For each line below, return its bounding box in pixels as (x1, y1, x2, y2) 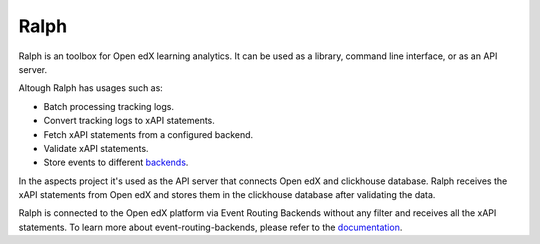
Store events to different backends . (43, 156, 189, 169)
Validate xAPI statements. (43, 142, 149, 154)
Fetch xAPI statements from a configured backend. (43, 128, 254, 140)
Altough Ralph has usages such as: (18, 82, 164, 94)
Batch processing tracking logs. (43, 100, 175, 112)
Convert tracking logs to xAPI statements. (43, 115, 215, 127)
